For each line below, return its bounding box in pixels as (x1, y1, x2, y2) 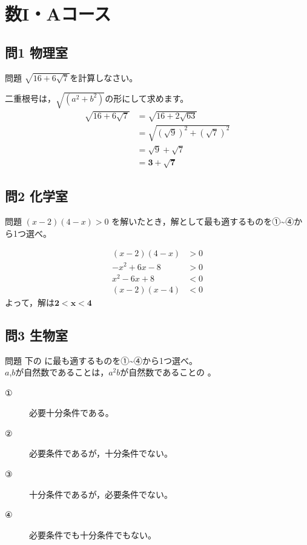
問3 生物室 (5, 325, 68, 344)
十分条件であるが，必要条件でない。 (29, 487, 173, 500)
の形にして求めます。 (105, 91, 189, 104)
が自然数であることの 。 (120, 366, 216, 378)
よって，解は (5, 296, 54, 308)
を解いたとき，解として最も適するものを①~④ (111, 215, 294, 228)
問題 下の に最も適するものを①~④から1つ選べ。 (5, 354, 198, 366)
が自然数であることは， (15, 366, 109, 378)
